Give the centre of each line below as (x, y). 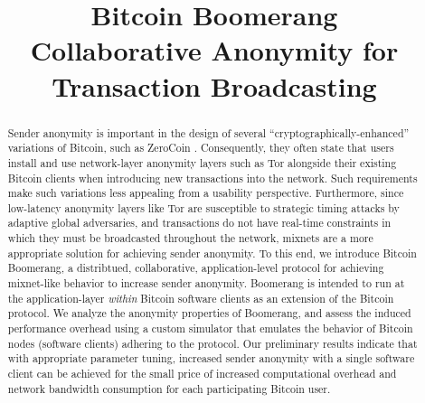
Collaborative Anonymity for (214, 50)
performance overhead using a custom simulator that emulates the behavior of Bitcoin (210, 328)
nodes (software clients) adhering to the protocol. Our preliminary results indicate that (212, 343)
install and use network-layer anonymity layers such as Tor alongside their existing (202, 162)
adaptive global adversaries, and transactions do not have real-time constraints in (199, 223)
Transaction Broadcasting (214, 85)
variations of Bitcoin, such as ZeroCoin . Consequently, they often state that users (201, 148)
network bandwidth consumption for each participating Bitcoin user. (169, 388)
